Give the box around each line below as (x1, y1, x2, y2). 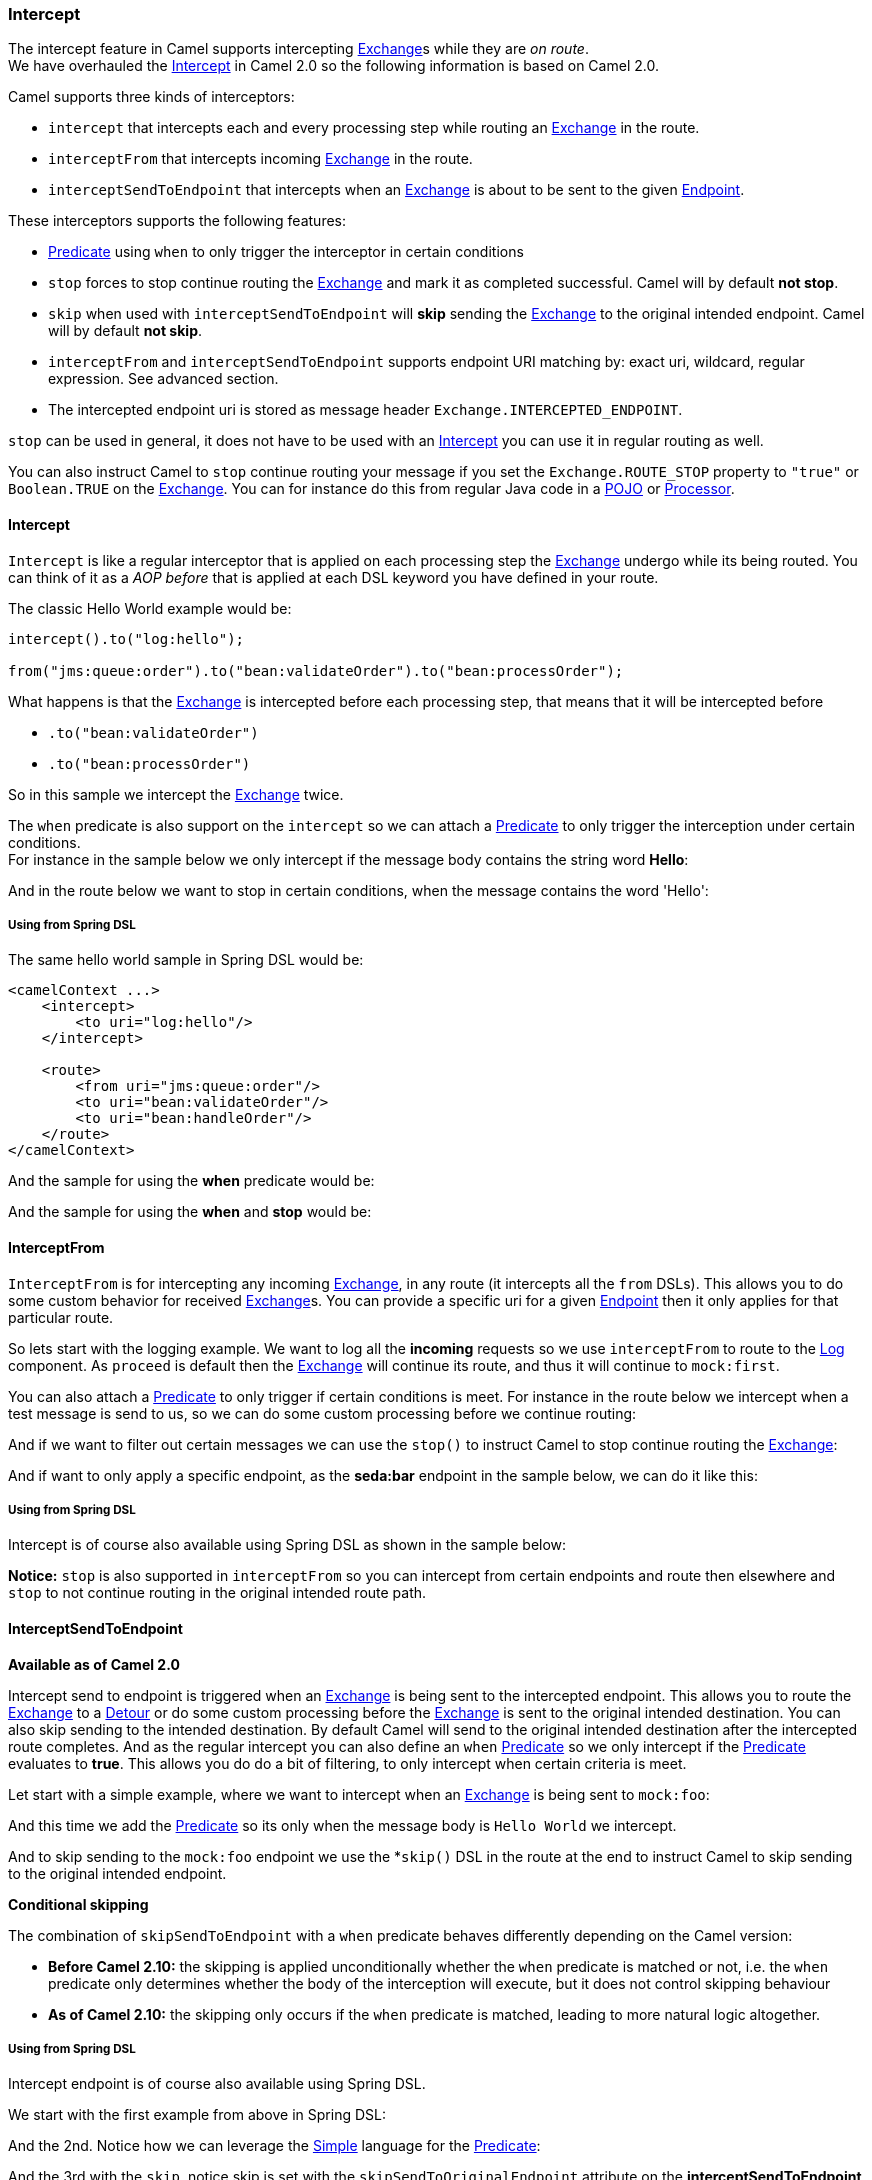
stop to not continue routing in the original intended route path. (8, 1584, 427, 1602)
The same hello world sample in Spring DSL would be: (8, 951, 364, 969)
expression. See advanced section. (48, 370, 279, 388)
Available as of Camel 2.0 (8, 1655, 180, 1673)
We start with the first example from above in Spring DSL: (8, 2106, 386, 2124)
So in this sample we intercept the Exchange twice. (8, 785, 344, 803)
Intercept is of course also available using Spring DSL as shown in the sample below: (8, 1536, 567, 1554)
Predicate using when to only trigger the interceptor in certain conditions (48, 243, 524, 261)
